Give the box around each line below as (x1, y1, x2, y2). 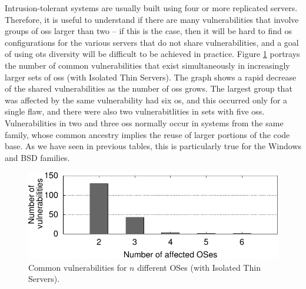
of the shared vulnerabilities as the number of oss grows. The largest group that (5, 82, 292, 95)
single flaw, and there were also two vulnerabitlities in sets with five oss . (5, 105, 265, 117)
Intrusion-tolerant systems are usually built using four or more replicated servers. (5, 2, 298, 14)
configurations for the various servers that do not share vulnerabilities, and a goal (5, 36, 299, 48)
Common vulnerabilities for (28, 261, 127, 273)
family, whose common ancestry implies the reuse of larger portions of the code (5, 128, 290, 140)
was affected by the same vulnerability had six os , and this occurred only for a (5, 93, 288, 106)
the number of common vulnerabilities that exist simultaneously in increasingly (5, 59, 290, 71)
